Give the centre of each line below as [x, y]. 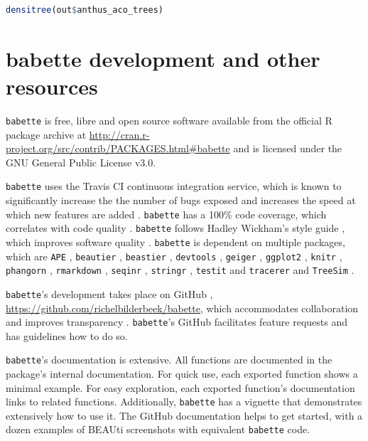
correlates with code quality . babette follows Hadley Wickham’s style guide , [175, 228]
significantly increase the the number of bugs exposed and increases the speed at [181, 200]
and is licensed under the [288, 148]
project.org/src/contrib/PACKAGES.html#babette [118, 148]
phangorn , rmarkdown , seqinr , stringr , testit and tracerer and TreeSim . [180, 270]
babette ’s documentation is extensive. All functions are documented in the [169, 360]
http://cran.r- [119, 134]
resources [52, 86]
